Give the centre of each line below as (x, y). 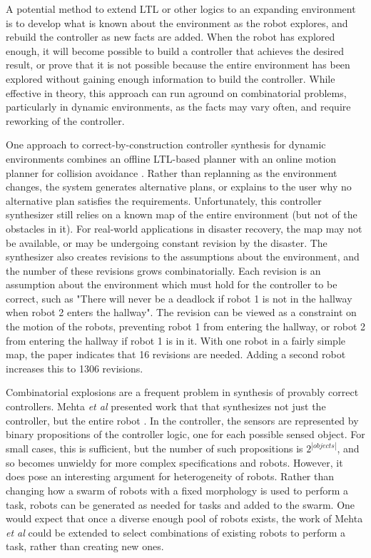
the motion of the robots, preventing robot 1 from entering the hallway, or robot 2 (185, 326)
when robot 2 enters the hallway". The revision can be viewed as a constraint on (181, 312)
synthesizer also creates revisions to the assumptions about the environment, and (183, 257)
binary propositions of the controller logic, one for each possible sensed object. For (185, 434)
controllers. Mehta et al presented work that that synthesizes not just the (166, 406)
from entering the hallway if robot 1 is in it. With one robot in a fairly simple (176, 340)
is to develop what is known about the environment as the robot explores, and (177, 22)
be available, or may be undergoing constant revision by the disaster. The (167, 242)
